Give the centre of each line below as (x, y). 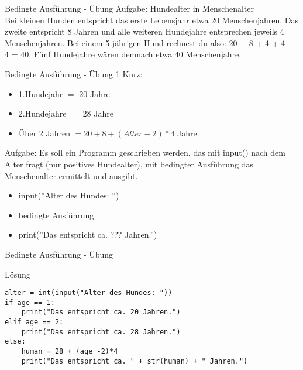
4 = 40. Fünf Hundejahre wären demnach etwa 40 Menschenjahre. (123, 54)
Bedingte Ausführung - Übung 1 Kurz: (74, 73)
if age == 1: (30, 302)
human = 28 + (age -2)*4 (70, 352)
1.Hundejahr (41, 93)
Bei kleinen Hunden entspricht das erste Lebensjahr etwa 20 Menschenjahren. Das (152, 20)
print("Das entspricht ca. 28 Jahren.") (101, 332)
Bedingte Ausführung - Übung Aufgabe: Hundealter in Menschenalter (129, 8)
